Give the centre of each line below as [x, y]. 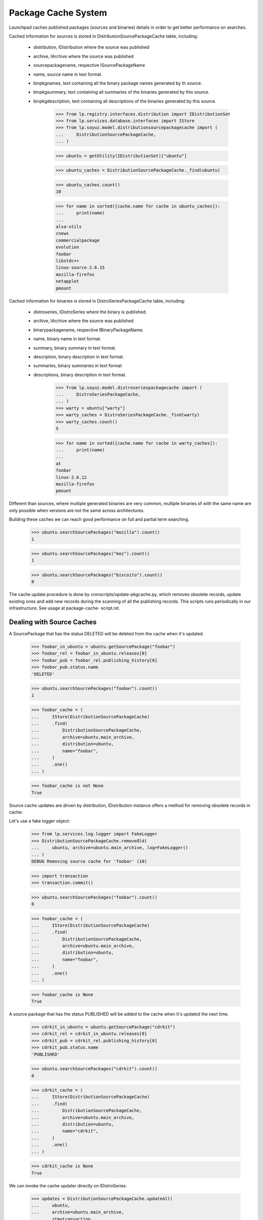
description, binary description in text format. [79, 357]
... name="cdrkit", [65, 1131]
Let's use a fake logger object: [39, 821]
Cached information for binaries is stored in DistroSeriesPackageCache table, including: [97, 301]
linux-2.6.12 [71, 477]
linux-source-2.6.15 [80, 268]
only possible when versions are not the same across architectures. [77, 510]
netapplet [67, 281]
